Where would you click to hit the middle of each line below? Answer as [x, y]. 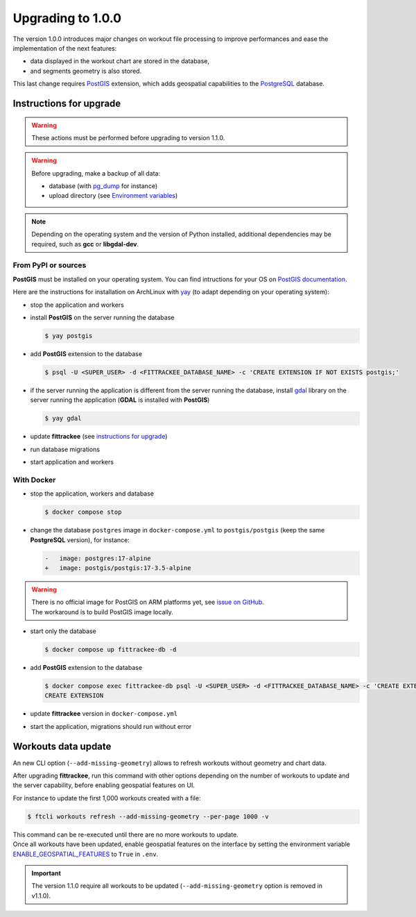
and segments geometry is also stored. [86, 71]
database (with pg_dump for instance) [103, 186]
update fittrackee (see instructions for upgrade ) [99, 437]
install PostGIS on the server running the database [102, 317]
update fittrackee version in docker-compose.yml [104, 714]
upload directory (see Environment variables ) [113, 196]
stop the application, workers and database [92, 494]
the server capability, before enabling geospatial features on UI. [104, 785]
